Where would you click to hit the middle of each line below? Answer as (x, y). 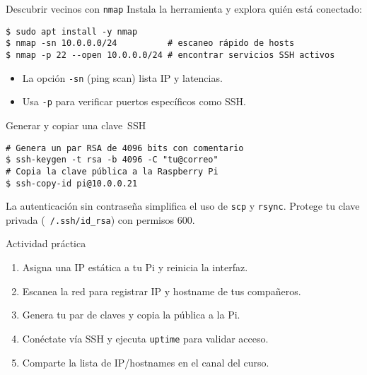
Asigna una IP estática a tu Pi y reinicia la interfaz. (135, 267)
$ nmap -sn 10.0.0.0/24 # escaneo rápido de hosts (150, 43)
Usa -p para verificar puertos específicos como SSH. (134, 101)
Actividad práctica (46, 243)
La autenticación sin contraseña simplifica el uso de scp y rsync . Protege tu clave (183, 206)
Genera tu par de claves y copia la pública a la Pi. (131, 315)
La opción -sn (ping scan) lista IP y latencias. (122, 77)
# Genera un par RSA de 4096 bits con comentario (125, 148)
